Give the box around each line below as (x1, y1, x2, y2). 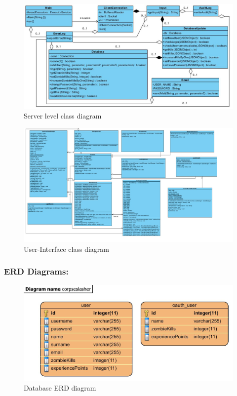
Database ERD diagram (24, 383, 96, 393)
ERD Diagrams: (4, 265, 69, 277)
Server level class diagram (24, 111, 102, 121)
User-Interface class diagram (24, 244, 109, 254)
